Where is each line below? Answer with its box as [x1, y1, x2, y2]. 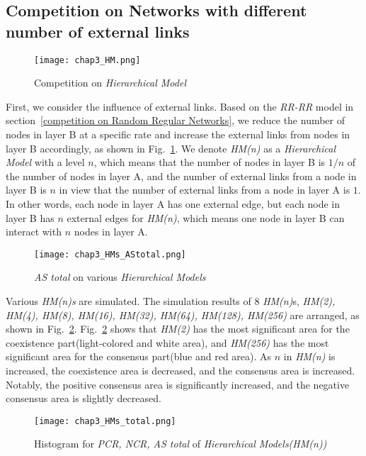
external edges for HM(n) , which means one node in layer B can [67, 210, 345, 225]
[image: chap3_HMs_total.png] [34, 416, 176, 426]
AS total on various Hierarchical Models [34, 269, 206, 284]
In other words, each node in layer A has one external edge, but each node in [6, 196, 341, 211]
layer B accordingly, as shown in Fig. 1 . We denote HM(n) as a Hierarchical [6, 140, 336, 155]
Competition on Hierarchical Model [34, 75, 186, 90]
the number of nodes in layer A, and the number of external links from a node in [6, 168, 357, 183]
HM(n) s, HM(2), [263, 294, 336, 308]
